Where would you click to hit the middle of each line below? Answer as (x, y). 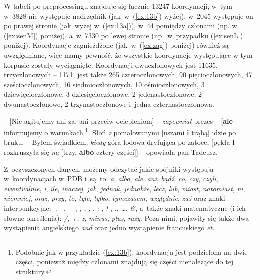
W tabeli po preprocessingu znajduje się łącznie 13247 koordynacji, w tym (118, 6)
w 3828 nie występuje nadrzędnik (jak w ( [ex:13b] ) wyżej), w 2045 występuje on (129, 16)
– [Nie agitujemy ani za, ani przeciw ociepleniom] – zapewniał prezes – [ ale (118, 121)
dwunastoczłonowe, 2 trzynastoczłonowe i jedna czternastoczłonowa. (109, 104)
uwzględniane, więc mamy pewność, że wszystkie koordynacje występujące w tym (128, 55)
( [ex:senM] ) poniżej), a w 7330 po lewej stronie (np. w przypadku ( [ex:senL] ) (124, 35)
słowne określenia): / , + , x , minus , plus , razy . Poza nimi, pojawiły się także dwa (127, 218)
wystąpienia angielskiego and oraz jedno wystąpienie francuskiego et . (109, 228)
